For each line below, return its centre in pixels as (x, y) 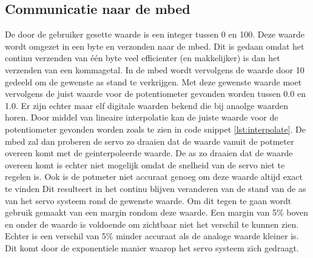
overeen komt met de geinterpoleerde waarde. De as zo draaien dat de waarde (149, 153)
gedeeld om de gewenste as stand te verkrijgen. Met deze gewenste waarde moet (153, 81)
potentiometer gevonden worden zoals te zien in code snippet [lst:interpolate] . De (155, 129)
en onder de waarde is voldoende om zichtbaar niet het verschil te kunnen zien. (152, 224)
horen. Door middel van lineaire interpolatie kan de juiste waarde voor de (142, 117)
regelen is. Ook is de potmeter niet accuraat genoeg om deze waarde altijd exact (154, 177)
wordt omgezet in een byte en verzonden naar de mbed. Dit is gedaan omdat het (155, 46)
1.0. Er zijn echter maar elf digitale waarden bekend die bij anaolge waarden (147, 105)
